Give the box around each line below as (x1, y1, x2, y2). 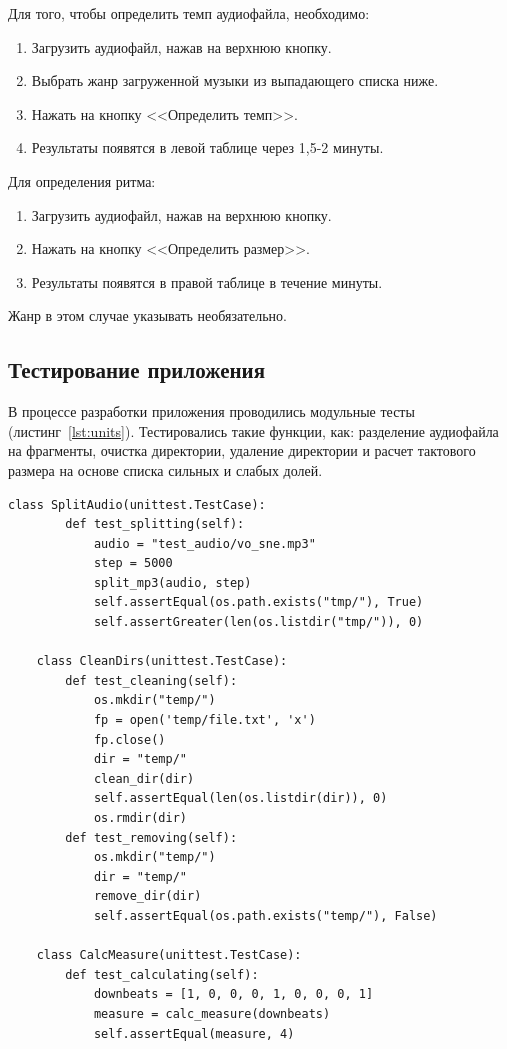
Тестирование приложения (8, 354, 266, 385)
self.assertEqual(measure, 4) (93, 1026, 295, 1041)
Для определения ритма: (8, 170, 156, 191)
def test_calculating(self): (65, 967, 259, 982)
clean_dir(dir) (93, 771, 195, 786)
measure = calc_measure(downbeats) (93, 1006, 331, 1021)
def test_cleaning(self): (65, 673, 238, 688)
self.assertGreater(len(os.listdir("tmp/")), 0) (93, 615, 424, 630)
